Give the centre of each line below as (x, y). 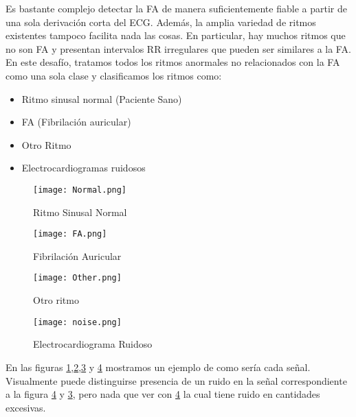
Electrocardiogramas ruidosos (84, 168)
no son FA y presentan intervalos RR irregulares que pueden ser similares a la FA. (178, 48)
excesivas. (26, 407)
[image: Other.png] (77, 278)
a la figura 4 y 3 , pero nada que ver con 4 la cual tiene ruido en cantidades (163, 394)
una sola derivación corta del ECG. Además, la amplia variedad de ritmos (161, 22)
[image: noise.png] (77, 322)
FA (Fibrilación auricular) (76, 122)
